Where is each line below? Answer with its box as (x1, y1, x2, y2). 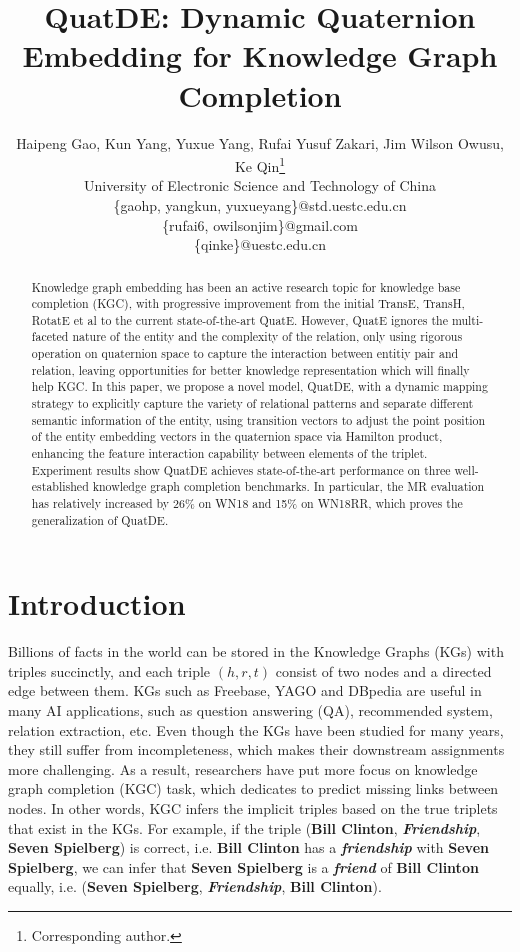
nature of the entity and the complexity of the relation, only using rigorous (72, 328, 463, 345)
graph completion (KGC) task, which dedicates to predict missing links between (8, 778, 499, 799)
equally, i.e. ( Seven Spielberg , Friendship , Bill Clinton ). (8, 876, 382, 897)
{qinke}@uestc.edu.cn (194, 234, 326, 255)
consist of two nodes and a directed (275, 660, 492, 681)
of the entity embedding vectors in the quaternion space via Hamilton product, (31, 428, 443, 445)
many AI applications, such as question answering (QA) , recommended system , (8, 700, 493, 721)
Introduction (8, 583, 186, 624)
